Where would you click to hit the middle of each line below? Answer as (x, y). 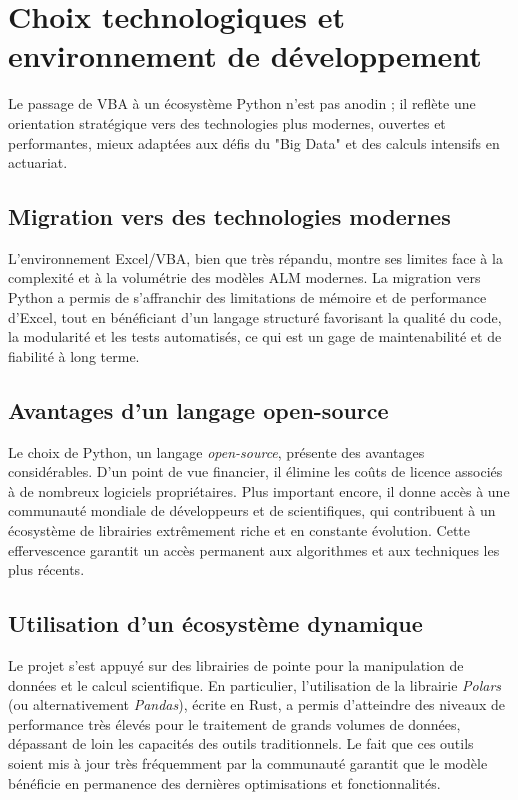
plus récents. (46, 569)
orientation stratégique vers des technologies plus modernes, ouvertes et (227, 122)
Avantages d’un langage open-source (198, 409)
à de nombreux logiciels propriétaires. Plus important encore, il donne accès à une (259, 490)
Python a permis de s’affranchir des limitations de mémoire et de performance (247, 297)
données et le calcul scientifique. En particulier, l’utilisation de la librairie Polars (255, 684)
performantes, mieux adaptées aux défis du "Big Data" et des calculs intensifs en (254, 142)
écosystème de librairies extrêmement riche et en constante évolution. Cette (239, 530)
